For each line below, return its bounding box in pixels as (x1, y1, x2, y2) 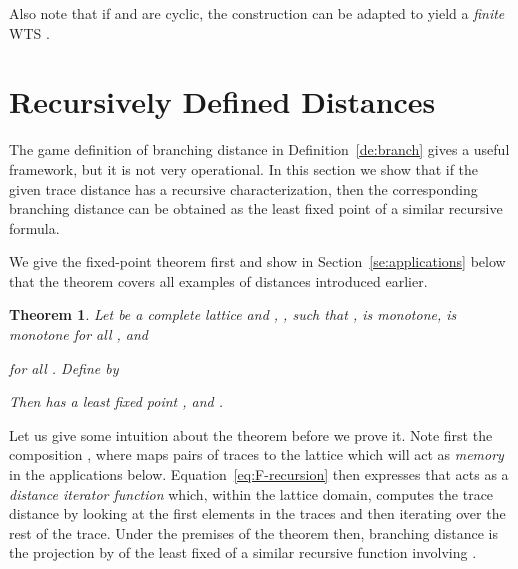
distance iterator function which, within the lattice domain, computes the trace (9, 483, 494, 504)
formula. (9, 217, 60, 238)
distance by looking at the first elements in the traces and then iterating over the (9, 503, 506, 524)
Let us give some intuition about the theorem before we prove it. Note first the (9, 424, 493, 445)
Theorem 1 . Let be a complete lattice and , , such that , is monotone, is (9, 304, 457, 325)
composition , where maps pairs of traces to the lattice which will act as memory (9, 444, 504, 465)
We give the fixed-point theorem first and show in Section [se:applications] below (9, 251, 506, 272)
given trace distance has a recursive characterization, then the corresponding (9, 178, 478, 199)
